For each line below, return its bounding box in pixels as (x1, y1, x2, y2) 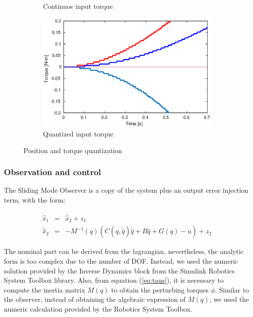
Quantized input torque (43, 128, 113, 138)
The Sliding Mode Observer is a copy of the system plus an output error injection (4, 185, 249, 195)
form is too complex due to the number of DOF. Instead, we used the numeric (4, 256, 238, 266)
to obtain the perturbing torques (111, 284, 209, 294)
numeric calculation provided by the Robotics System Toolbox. (4, 304, 192, 314)
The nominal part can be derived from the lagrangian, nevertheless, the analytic (4, 246, 244, 256)
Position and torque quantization (23, 145, 122, 155)
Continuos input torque (43, 1, 113, 11)
